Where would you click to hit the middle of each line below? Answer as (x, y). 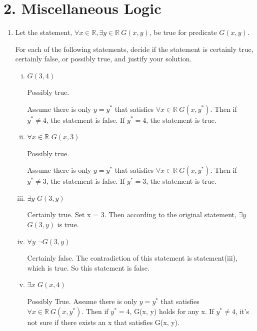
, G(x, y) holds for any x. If (172, 311)
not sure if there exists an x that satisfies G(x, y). (103, 322)
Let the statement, (44, 32)
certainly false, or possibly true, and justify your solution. (103, 59)
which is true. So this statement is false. (88, 267)
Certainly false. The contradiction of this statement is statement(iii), (132, 258)
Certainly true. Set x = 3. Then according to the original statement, (132, 214)
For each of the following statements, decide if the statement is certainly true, (134, 49)
